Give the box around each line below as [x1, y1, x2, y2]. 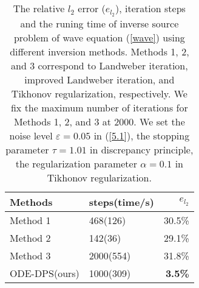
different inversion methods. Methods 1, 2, [10, 44, 189, 58]
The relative [13, 1, 65, 15]
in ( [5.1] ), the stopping [93, 128, 190, 142]
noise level [9, 128, 53, 142]
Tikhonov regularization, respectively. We [11, 86, 187, 100]
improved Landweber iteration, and [24, 72, 175, 86]
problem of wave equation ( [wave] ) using [13, 30, 185, 44]
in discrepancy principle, [89, 142, 194, 156]
